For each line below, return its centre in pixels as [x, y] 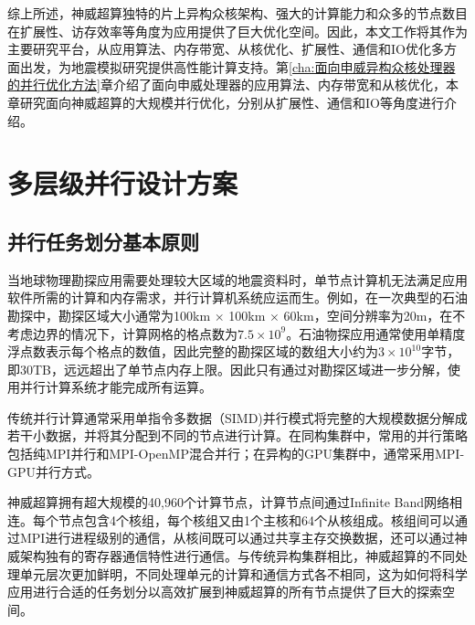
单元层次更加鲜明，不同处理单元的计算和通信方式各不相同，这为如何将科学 [243, 573]
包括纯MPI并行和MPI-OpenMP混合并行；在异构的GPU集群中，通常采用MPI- [236, 454]
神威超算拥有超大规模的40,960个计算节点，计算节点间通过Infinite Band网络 [228, 502]
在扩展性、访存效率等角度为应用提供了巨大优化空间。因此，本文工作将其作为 [237, 31]
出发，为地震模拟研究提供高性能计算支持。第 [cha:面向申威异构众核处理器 [237, 66]
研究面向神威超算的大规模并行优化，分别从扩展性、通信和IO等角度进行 [232, 102]
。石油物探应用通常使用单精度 [376, 333]
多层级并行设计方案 [123, 183]
